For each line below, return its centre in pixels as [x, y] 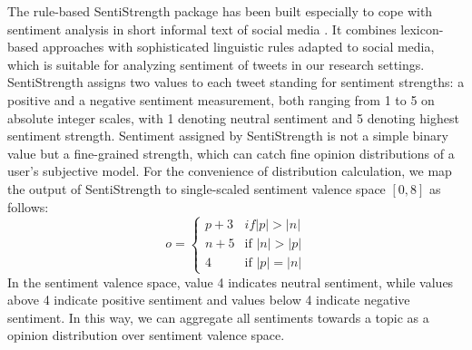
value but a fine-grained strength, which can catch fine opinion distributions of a [231, 153]
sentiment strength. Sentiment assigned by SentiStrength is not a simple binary [228, 136]
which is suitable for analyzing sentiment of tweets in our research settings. [216, 64]
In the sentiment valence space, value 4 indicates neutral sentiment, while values [231, 282]
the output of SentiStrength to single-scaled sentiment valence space [197, 188]
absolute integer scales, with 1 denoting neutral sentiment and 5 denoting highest [233, 117]
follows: [28, 206]
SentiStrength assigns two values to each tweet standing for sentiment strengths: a [236, 82]
